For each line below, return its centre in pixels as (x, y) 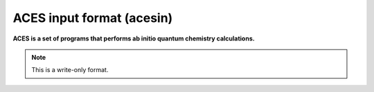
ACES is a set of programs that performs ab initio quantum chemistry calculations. (134, 38)
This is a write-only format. (70, 70)
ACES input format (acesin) (93, 18)
